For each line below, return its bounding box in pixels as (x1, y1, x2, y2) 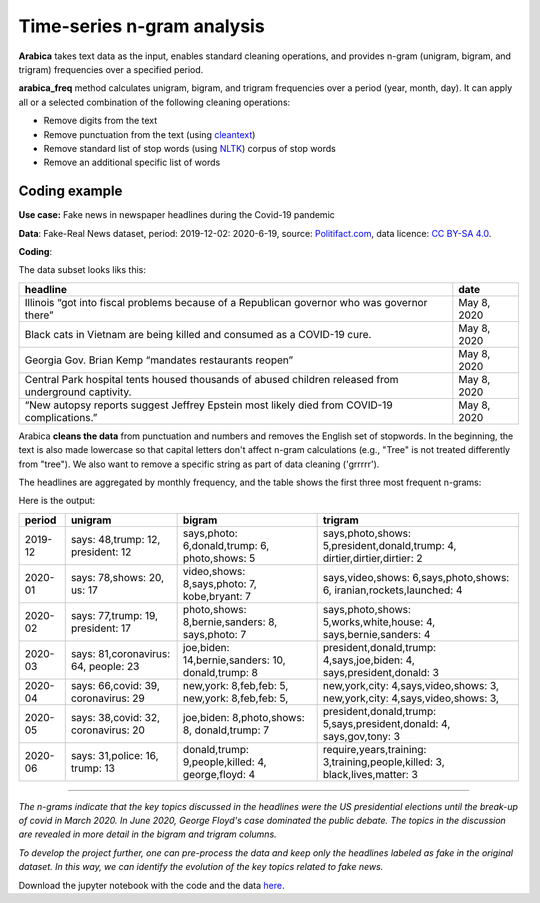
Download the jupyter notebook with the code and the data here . (18, 879, 285, 891)
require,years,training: (322, 742, 427, 756)
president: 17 (70, 621, 132, 635)
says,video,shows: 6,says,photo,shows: (322, 570, 510, 584)
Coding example (18, 183, 123, 200)
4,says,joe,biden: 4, (322, 653, 415, 667)
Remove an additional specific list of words (43, 156, 221, 169)
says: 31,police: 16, (70, 748, 159, 762)
